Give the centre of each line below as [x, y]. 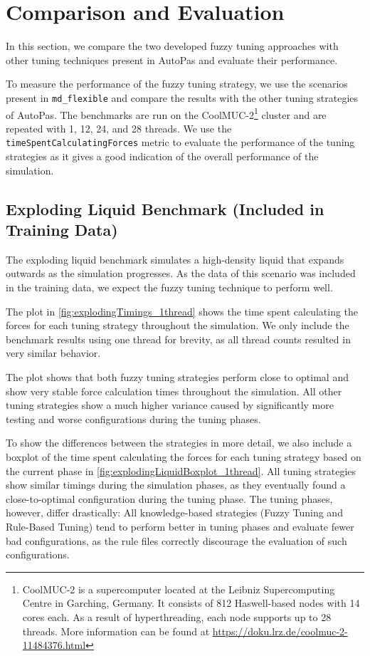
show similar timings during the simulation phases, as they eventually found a [176, 485]
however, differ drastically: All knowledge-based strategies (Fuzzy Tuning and [174, 512]
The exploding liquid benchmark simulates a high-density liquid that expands [175, 259]
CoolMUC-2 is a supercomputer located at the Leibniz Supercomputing [179, 589]
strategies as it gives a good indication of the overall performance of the [162, 156]
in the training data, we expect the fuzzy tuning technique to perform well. [169, 287]
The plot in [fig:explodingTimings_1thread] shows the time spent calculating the [182, 311]
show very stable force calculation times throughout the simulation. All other [174, 391]
